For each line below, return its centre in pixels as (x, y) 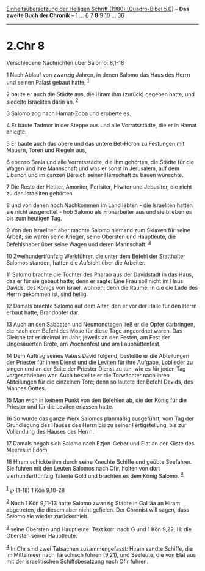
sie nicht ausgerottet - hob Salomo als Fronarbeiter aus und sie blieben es (99, 212)
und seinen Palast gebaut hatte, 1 (48, 81)
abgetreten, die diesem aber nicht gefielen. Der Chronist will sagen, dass (98, 509)
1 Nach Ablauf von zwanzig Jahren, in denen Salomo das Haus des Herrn (98, 74)
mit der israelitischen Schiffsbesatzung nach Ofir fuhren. (77, 562)
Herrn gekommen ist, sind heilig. (47, 294)
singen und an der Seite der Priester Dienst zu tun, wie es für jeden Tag (96, 369)
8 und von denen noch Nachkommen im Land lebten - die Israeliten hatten (100, 205)
